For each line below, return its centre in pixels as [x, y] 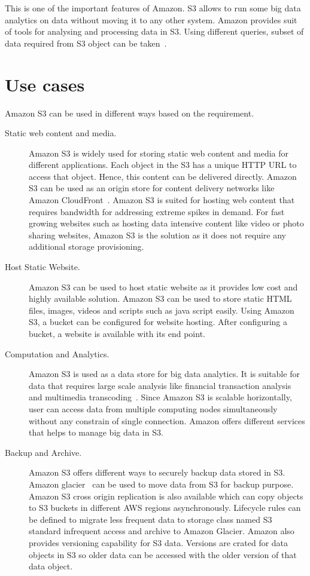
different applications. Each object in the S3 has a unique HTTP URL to [163, 165]
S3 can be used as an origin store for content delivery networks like [152, 188]
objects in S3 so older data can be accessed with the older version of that [163, 554]
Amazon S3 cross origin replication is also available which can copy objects [166, 496]
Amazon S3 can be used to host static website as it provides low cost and [163, 287]
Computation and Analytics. [57, 353]
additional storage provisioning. [86, 246]
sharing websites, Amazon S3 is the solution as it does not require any [157, 235]
